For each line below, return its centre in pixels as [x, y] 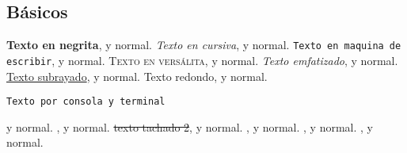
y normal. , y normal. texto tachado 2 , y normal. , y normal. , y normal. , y [190, 126]
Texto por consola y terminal [86, 102]
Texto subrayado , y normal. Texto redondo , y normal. [137, 76]
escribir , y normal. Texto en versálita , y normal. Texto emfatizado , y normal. [202, 60]
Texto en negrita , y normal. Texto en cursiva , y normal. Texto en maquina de [204, 45]
